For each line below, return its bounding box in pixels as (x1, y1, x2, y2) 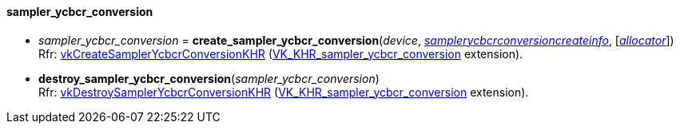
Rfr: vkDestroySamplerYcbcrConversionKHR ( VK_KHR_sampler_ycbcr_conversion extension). (38, 85, 529, 99)
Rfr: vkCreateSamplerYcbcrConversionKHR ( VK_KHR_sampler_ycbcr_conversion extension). (38, 46, 523, 61)
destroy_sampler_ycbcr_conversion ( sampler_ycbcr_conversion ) (38, 71, 380, 85)
